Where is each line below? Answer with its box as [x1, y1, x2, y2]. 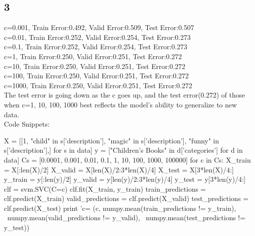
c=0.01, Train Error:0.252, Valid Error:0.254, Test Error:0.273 [4, 32, 191, 42]
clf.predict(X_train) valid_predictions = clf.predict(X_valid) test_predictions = [4, 193, 249, 203]
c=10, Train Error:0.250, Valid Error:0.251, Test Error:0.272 [4, 61, 186, 71]
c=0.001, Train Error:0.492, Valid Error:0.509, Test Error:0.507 [4, 22, 194, 33]
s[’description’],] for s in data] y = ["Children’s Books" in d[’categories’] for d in [4, 145, 243, 155]
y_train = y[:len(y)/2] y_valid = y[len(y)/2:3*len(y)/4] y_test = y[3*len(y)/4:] [4, 174, 246, 184]
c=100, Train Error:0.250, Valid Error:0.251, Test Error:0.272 [4, 70, 189, 81]
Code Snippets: [4, 119, 50, 129]
